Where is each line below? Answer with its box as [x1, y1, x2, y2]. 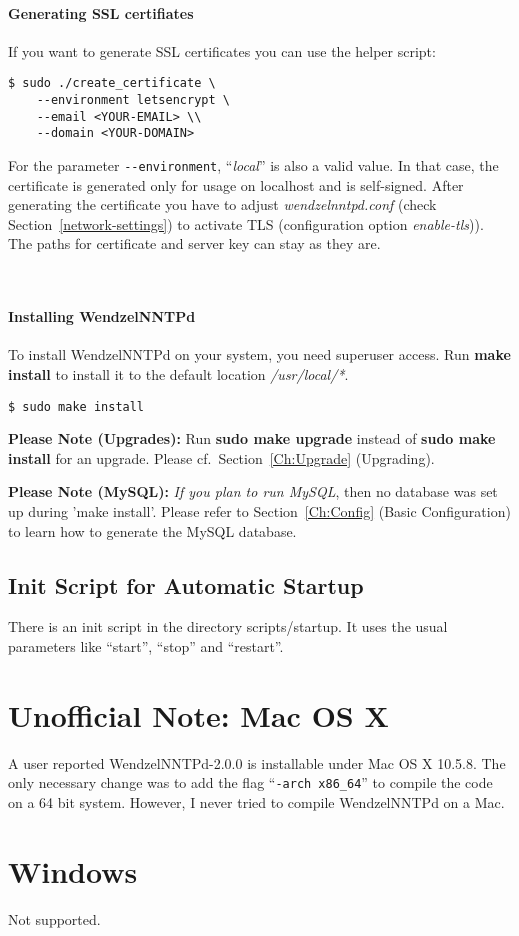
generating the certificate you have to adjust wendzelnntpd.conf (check [8, 194, 437, 215]
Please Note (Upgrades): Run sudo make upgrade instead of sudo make [8, 428, 496, 449]
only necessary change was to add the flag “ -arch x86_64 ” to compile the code [8, 772, 493, 793]
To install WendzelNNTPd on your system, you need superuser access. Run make [8, 344, 511, 365]
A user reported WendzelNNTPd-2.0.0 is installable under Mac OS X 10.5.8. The [8, 752, 506, 773]
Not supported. [8, 908, 101, 929]
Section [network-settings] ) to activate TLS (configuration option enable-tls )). [8, 213, 484, 234]
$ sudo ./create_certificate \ [8, 76, 216, 91]
